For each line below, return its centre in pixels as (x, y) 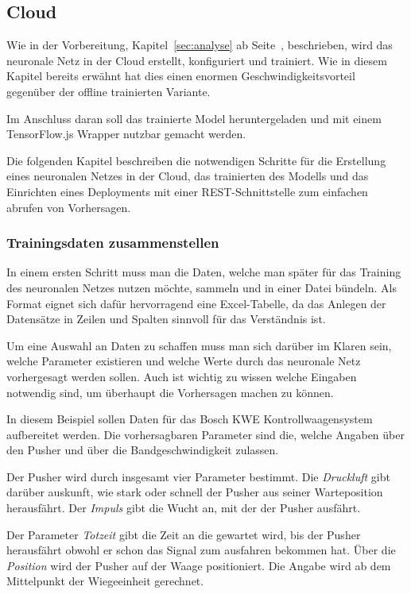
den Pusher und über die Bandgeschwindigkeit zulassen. (143, 450)
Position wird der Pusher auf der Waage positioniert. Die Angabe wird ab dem (199, 565)
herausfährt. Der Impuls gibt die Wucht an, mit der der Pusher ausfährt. (184, 508)
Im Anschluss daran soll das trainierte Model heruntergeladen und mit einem (194, 118)
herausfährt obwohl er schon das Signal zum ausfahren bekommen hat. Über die (201, 550)
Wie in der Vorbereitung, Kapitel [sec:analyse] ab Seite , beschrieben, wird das (200, 45)
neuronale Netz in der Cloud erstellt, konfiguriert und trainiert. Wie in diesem (197, 60)
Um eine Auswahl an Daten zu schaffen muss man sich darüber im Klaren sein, (199, 345)
